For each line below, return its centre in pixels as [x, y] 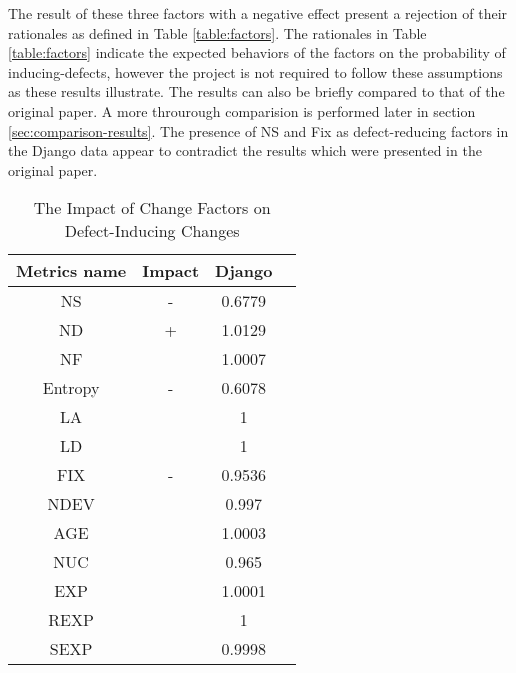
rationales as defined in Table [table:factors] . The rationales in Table [217, 32]
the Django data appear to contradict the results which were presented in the [245, 150]
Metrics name [71, 271]
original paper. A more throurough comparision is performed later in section [242, 110]
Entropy [71, 388]
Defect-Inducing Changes [152, 231]
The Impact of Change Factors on [152, 208]
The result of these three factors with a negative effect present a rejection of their [258, 13]
